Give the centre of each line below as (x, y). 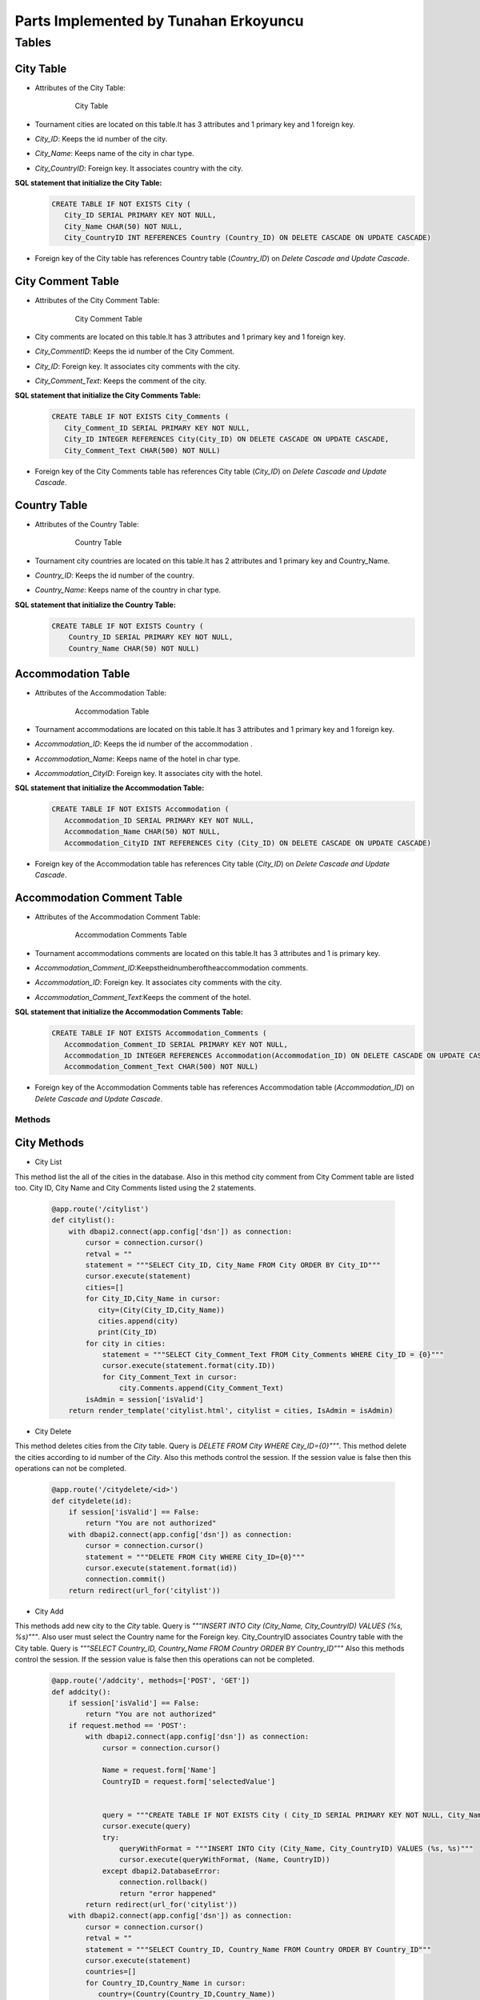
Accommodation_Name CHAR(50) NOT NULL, (142, 832)
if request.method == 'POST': (128, 1725)
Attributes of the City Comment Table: (97, 301)
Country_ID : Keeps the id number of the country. (115, 575)
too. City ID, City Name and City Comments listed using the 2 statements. (135, 1188)
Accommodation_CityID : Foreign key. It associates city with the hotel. (149, 774)
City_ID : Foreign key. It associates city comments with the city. (137, 366)
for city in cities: (126, 1343)
